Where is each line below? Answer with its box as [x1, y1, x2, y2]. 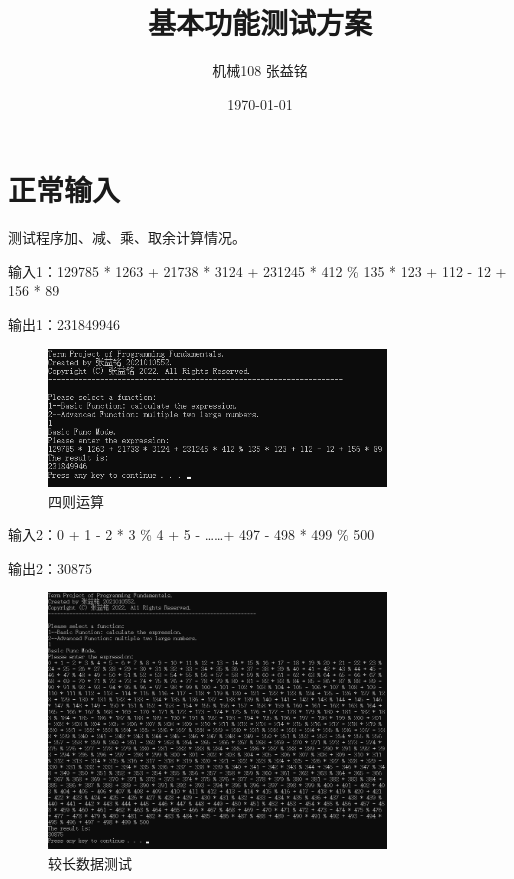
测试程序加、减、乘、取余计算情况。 [8, 227, 246, 248]
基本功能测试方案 [147, 2, 372, 43]
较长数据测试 [48, 852, 132, 873]
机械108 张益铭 [212, 60, 308, 81]
